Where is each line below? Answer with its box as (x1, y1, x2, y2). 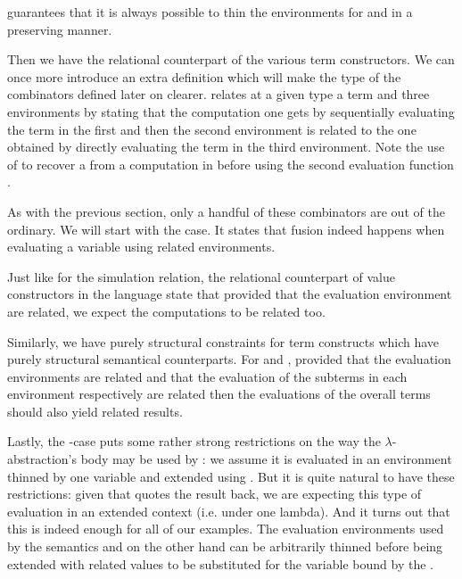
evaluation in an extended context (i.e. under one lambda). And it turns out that (7, 501, 450, 520)
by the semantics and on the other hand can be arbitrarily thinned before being (7, 537, 443, 556)
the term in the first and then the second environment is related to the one (7, 120, 417, 138)
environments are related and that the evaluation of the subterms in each (7, 367, 408, 385)
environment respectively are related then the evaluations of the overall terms (7, 385, 431, 403)
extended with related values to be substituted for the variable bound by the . (7, 554, 433, 573)
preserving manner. (7, 20, 112, 38)
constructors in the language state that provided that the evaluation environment (7, 285, 452, 303)
